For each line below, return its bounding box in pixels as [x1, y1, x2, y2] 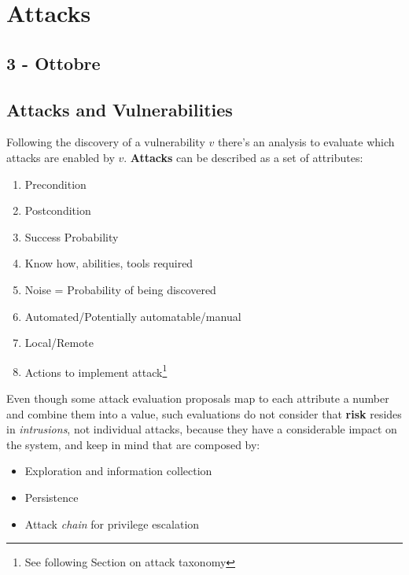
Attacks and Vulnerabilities [6, 97, 233, 121]
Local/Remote [24, 334, 94, 351]
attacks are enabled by [6, 149, 115, 165]
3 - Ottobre [6, 50, 101, 75]
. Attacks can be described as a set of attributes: [123, 149, 363, 165]
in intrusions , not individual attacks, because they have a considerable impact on [6, 421, 397, 437]
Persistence [24, 488, 79, 505]
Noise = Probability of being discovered [24, 281, 216, 297]
